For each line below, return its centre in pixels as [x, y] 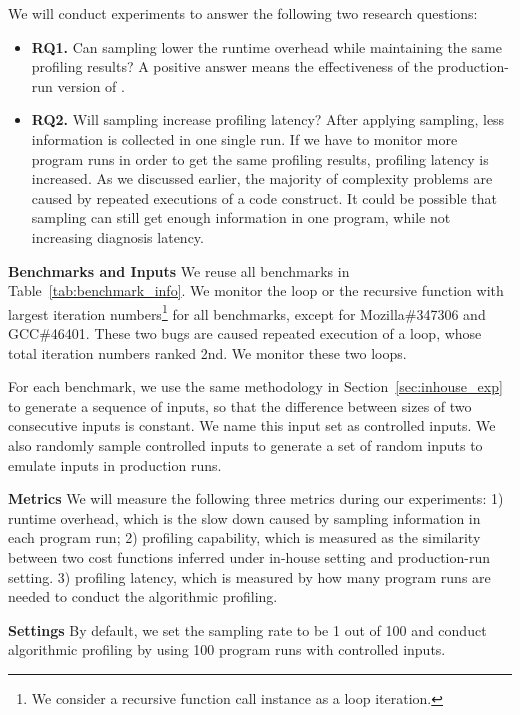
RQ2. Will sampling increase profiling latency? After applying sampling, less [268, 119]
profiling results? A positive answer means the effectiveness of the [232, 66]
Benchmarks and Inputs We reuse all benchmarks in [179, 270]
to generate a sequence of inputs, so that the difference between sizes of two [240, 405]
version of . [91, 85]
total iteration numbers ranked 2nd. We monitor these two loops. [207, 352]
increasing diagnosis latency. [117, 236]
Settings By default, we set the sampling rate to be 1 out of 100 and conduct [247, 629]
